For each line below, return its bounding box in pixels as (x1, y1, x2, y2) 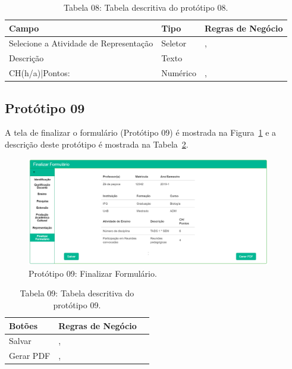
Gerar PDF (9, 349, 51, 362)
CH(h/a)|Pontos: (9, 67, 70, 79)
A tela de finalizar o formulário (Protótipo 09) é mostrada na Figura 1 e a (5, 126, 277, 139)
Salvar (9, 334, 32, 347)
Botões (9, 319, 37, 332)
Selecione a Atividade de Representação (9, 37, 153, 49)
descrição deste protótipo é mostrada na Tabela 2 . (5, 138, 189, 151)
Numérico (161, 67, 196, 79)
